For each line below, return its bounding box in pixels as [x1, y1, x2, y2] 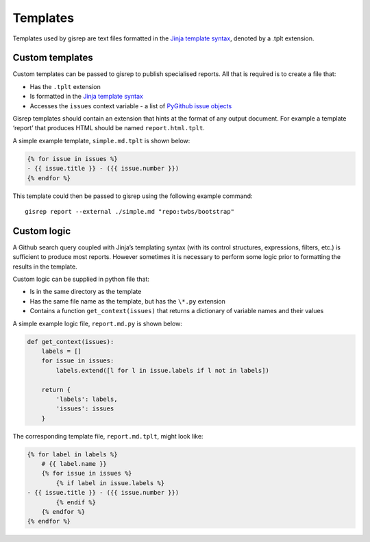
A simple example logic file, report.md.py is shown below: [12, 319, 183, 328]
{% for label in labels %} [27, 450, 118, 458]
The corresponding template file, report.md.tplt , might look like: [12, 432, 203, 440]
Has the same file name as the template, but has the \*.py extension [29, 297, 226, 305]
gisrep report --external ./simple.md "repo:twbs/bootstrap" [25, 208, 234, 215]
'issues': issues [56, 405, 114, 412]
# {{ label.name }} [41, 460, 108, 468]
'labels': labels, [56, 395, 118, 403]
